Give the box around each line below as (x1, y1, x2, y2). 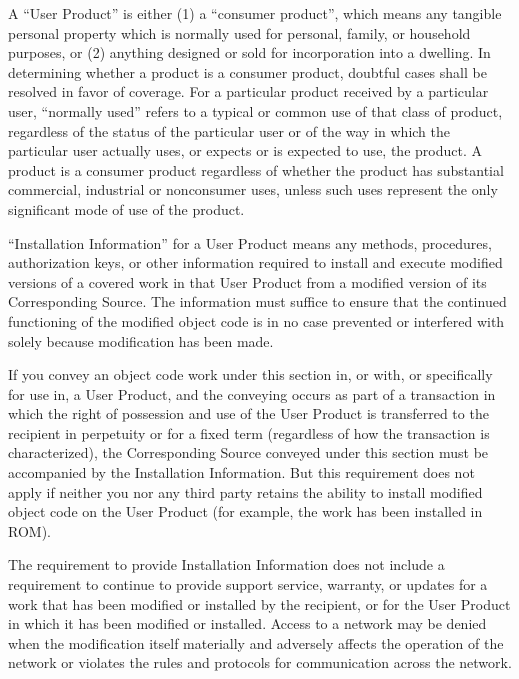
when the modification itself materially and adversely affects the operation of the (8, 632, 504, 653)
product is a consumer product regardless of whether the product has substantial (8, 159, 504, 180)
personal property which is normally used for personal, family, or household (8, 22, 471, 43)
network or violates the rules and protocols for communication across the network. (8, 652, 512, 673)
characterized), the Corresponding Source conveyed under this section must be (8, 442, 489, 463)
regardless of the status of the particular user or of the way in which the (8, 120, 450, 141)
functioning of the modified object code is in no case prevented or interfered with (8, 310, 505, 331)
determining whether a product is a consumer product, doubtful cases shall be (8, 61, 487, 82)
